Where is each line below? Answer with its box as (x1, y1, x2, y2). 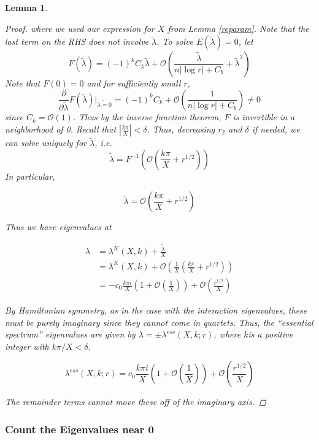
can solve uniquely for (5, 136, 86, 149)
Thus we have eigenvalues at (5, 220, 112, 233)
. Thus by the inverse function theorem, (72, 110, 221, 123)
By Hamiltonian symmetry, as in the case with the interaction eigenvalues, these (5, 304, 307, 317)
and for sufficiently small (86, 77, 181, 90)
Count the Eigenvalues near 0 (5, 421, 154, 436)
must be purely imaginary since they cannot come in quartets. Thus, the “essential (5, 315, 313, 328)
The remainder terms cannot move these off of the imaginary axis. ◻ (5, 395, 266, 408)
